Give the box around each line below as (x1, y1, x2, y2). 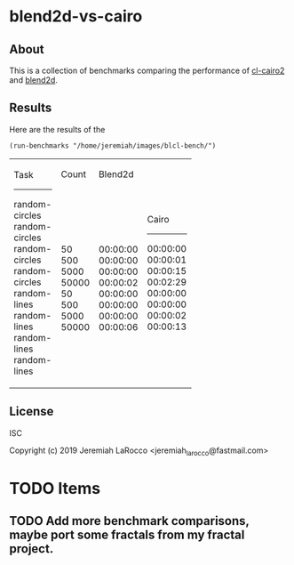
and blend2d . (9, 75, 58, 85)
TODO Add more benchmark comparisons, (9, 513, 250, 529)
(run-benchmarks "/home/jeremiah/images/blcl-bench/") (9, 141, 217, 150)
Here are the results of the (9, 124, 106, 134)
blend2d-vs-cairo (9, 6, 143, 27)
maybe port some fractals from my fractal (9, 528, 245, 542)
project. (9, 541, 54, 556)
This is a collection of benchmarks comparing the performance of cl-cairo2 (9, 65, 285, 76)
